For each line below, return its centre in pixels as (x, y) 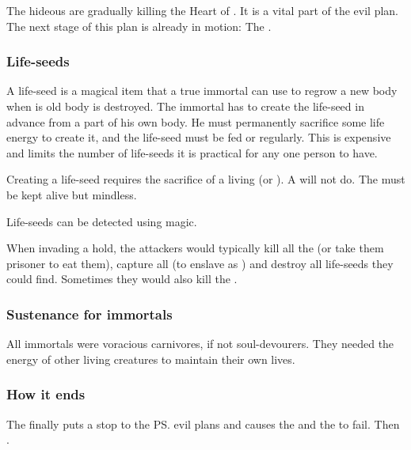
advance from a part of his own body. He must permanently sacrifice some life (196, 121)
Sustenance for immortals (89, 314)
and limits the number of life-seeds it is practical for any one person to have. (192, 152)
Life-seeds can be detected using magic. (102, 221)
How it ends (46, 394)
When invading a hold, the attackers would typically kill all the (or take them (195, 248)
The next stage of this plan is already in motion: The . (139, 26)
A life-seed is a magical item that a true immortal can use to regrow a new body (202, 91)
